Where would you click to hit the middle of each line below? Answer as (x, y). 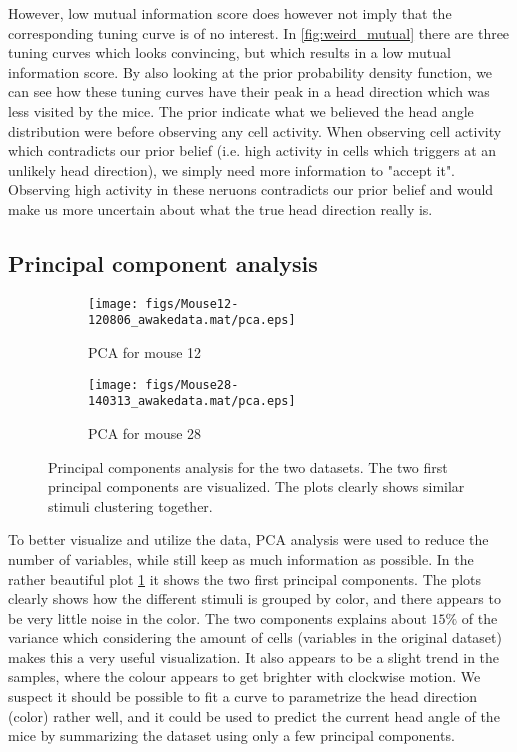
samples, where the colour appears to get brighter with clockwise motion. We (244, 676)
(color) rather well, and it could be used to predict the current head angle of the (254, 715)
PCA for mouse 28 (145, 432)
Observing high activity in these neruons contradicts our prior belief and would (251, 189)
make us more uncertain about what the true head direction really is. (220, 208)
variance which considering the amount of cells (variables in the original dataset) (255, 637)
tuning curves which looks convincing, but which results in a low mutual (229, 52)
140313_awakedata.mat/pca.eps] (192, 401)
